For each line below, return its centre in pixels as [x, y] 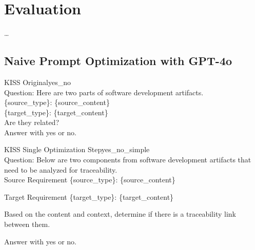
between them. [27, 224]
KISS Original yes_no [38, 82]
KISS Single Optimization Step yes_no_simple [77, 149]
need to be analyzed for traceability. [61, 169]
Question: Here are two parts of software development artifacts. [104, 92]
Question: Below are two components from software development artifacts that [128, 160]
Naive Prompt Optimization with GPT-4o [118, 61]
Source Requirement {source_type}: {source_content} [90, 180]
